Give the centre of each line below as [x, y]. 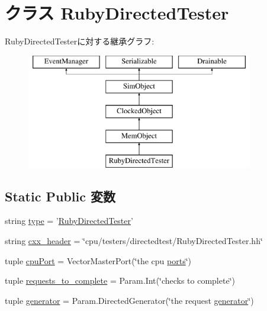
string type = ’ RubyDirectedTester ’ [69, 221]
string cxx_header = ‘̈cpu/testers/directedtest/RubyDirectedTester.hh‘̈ [134, 241]
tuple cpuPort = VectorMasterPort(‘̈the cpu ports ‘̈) [98, 260]
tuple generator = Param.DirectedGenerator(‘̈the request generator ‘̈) [129, 300]
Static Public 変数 [60, 196]
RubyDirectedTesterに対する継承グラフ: [80, 41]
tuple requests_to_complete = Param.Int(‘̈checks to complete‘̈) [120, 280]
